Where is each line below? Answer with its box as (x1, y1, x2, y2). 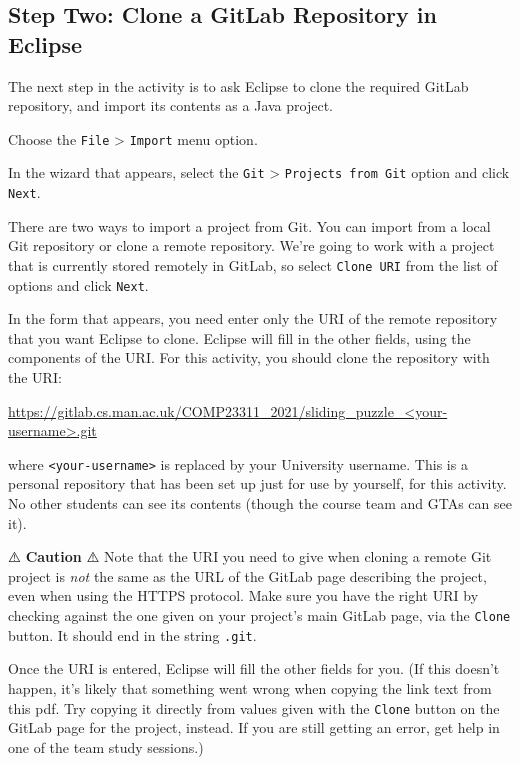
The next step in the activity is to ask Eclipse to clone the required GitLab (8, 75, 469, 96)
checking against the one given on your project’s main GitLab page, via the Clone (8, 605, 511, 626)
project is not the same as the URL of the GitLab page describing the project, (8, 565, 487, 586)
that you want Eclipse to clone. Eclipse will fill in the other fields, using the (8, 327, 471, 348)
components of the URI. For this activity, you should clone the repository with (8, 347, 490, 368)
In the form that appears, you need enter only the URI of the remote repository (8, 308, 498, 329)
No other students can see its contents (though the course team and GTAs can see (8, 493, 512, 514)
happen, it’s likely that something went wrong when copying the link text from (8, 677, 492, 698)
